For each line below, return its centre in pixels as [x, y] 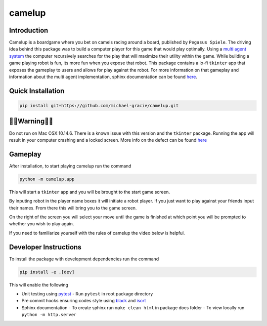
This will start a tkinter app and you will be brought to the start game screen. [89, 192]
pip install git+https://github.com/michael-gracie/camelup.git [99, 106]
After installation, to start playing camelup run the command [70, 166]
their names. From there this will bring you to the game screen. [73, 208]
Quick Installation [37, 91]
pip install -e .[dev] [47, 272]
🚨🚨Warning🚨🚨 [31, 121]
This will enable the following [39, 285]
